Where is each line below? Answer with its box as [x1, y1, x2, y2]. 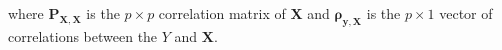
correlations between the [8, 25, 158, 46]
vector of [439, 3, 493, 23]
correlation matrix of [158, 3, 286, 23]
